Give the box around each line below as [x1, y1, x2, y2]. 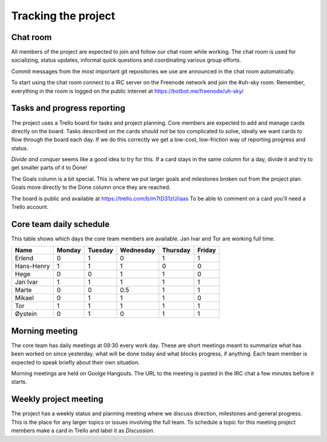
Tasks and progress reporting [11, 103, 125, 113]
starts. [11, 378, 27, 386]
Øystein [15, 309, 38, 318]
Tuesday [88, 246, 113, 254]
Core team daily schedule [11, 219, 110, 229]
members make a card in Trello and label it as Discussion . [11, 427, 155, 434]
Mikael [15, 294, 35, 302]
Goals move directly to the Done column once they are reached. [11, 183, 171, 191]
